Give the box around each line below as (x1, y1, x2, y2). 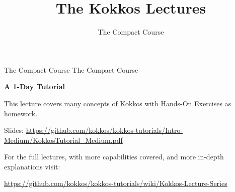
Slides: (4, 125, 24, 135)
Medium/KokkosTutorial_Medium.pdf (4, 134, 123, 145)
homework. (4, 108, 38, 118)
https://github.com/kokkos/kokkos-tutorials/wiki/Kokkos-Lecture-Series (4, 178, 227, 188)
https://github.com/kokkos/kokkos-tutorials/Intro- (26, 125, 183, 135)
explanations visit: (4, 161, 60, 171)
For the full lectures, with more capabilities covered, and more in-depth (4, 151, 224, 162)
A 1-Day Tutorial (4, 81, 65, 92)
